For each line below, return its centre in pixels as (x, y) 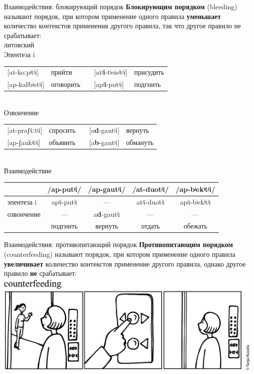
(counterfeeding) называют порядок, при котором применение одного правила (120, 254)
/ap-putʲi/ (64, 189)
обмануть (140, 142)
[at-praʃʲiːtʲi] (25, 130)
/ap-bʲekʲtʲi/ (195, 189)
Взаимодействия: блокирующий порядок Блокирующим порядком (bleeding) (121, 6)
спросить (62, 130)
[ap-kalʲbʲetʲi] (26, 84)
